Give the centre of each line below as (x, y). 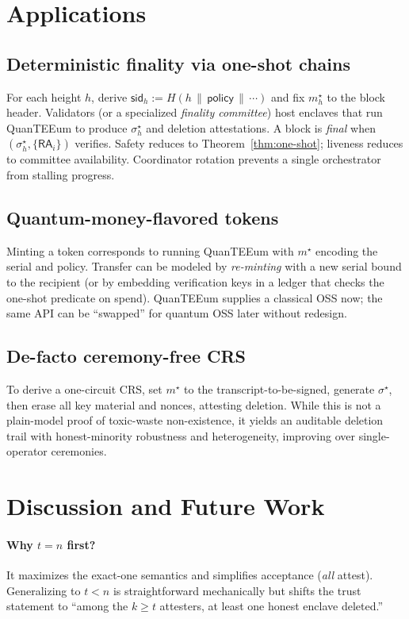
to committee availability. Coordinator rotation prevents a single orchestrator (194, 159)
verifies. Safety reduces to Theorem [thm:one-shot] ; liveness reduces (239, 143)
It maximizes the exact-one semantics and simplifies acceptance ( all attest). (190, 575)
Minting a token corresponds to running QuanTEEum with (150, 250)
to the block (356, 96)
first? (81, 544)
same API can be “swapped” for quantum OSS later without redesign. (177, 313)
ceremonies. (79, 451)
